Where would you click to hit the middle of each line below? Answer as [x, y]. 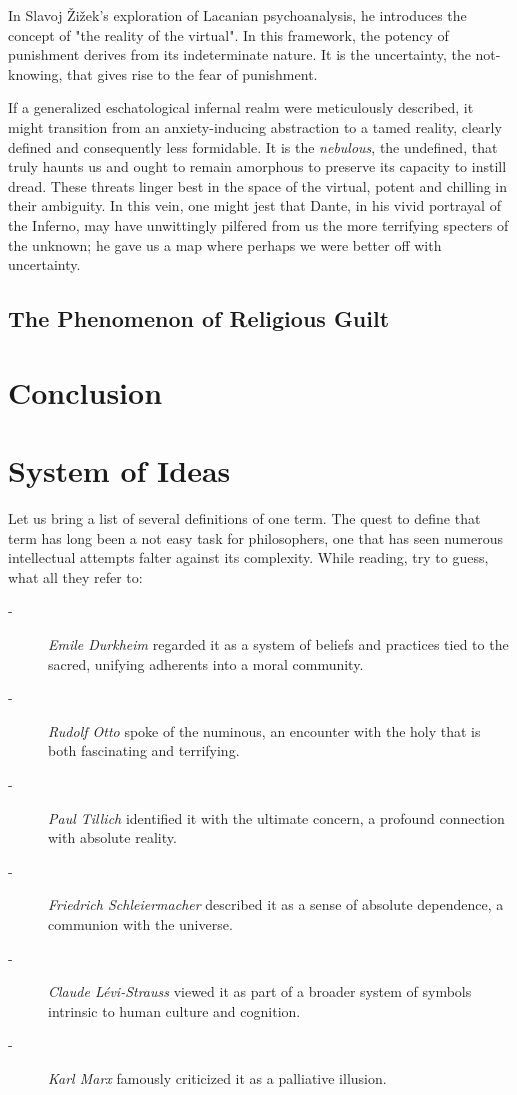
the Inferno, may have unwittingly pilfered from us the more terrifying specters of [258, 224]
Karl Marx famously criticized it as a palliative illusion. [217, 1077]
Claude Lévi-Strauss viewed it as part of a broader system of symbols [260, 991]
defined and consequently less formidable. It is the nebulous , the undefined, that [253, 146]
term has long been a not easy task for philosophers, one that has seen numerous [256, 537]
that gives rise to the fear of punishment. [192, 73]
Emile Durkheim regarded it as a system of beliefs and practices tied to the [278, 643]
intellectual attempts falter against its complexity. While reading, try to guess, [248, 557]
